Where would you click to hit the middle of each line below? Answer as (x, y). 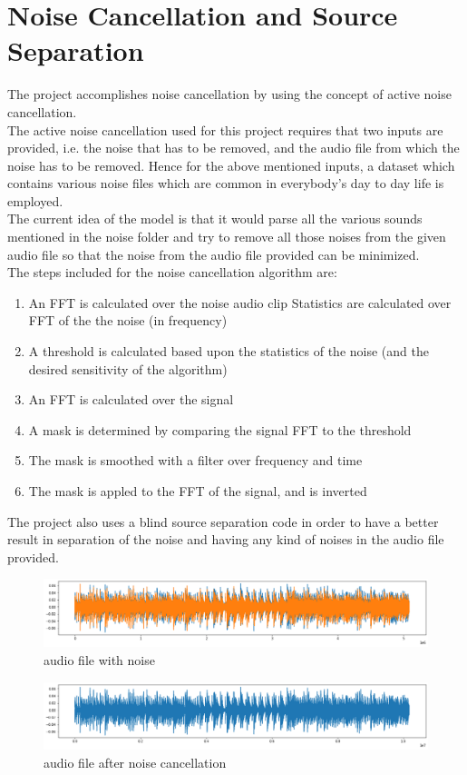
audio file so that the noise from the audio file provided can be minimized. (214, 254)
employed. (35, 200)
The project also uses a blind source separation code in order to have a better (223, 521)
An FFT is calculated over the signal (131, 399)
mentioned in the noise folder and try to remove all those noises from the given (227, 237)
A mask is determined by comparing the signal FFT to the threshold (220, 429)
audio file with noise (99, 659)
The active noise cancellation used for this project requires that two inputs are (225, 129)
